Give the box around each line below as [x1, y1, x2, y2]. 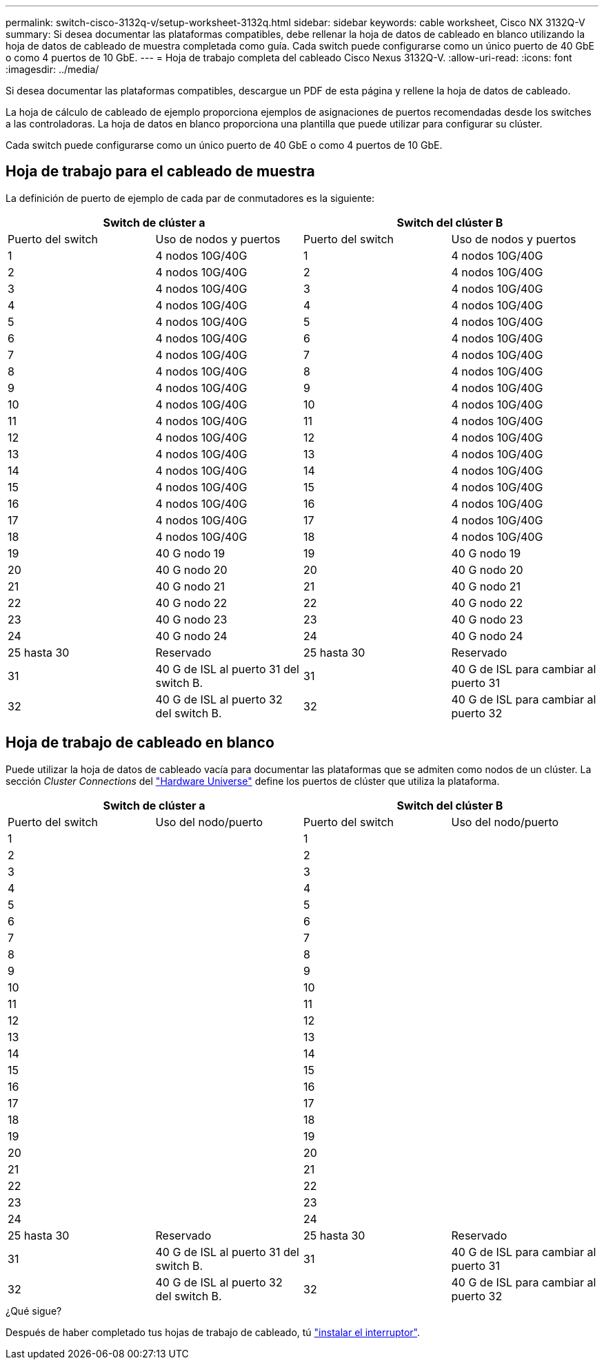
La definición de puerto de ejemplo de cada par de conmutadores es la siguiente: [6, 192, 375, 204]
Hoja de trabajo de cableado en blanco [6, 734, 274, 752]
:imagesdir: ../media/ [6, 63, 99, 75]
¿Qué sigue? [6, 1304, 62, 1317]
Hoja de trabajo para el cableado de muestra [6, 163, 315, 181]
